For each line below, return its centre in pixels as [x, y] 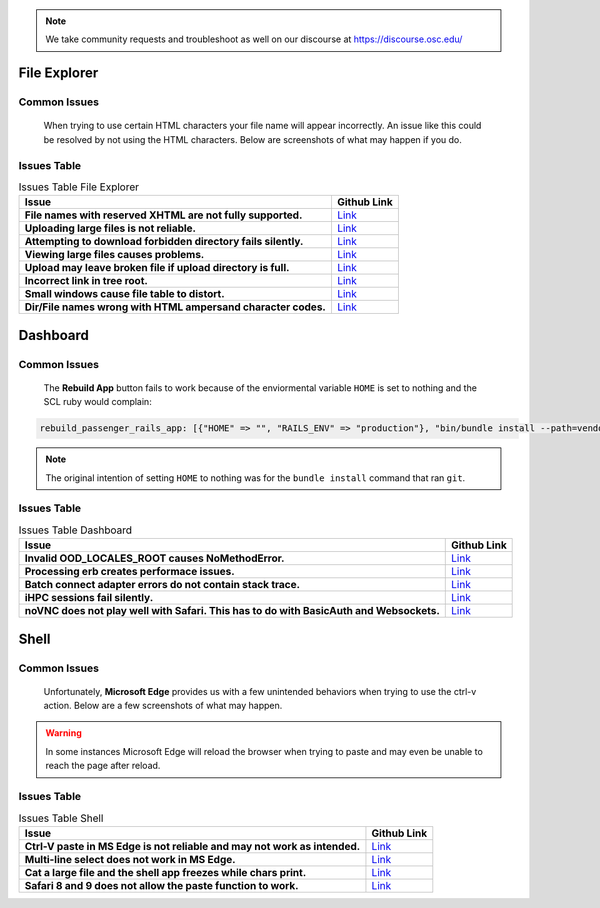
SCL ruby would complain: [97, 402]
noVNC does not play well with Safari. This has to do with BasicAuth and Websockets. [232, 611]
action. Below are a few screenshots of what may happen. [163, 706]
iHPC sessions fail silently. [89, 598]
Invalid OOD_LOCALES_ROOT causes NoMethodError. [154, 558]
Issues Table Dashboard [75, 530]
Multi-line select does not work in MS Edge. [130, 859]
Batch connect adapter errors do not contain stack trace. [162, 585]
